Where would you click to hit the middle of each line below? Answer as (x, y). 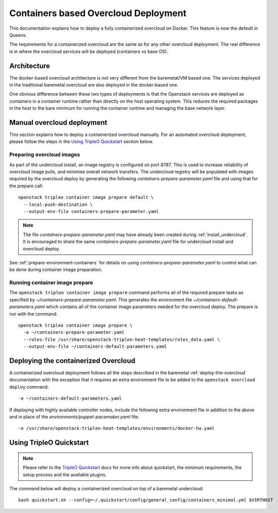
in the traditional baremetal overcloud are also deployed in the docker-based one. (94, 85)
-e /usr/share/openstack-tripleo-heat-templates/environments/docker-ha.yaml (117, 428)
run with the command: (33, 314)
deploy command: (29, 387)
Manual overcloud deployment (58, 123)
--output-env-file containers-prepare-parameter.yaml (91, 211)
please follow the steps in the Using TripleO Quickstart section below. (81, 141)
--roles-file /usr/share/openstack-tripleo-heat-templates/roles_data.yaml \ (122, 339)
